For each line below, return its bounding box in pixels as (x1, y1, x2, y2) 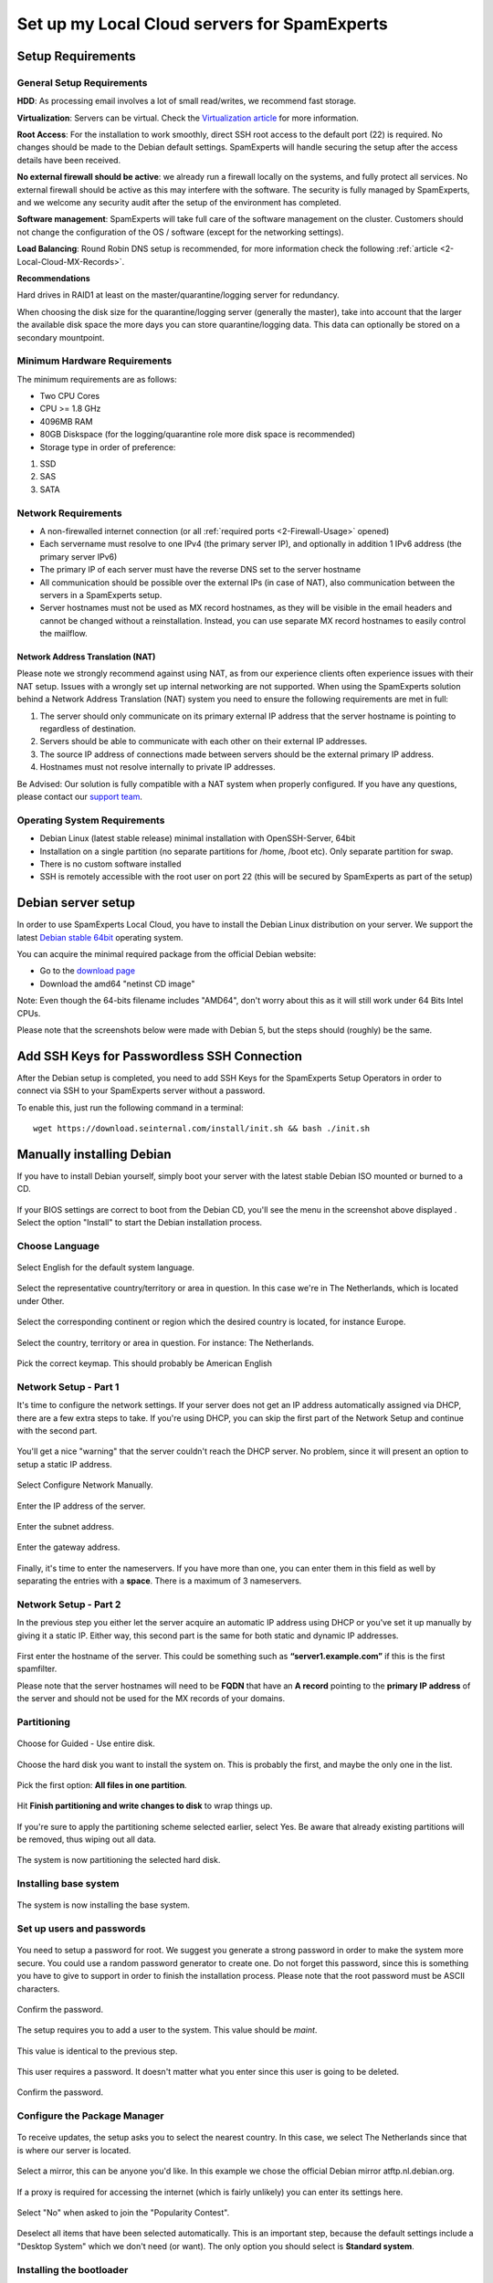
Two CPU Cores (39, 391, 100, 402)
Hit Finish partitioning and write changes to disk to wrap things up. (16, 1800, 273, 1812)
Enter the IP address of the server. (16, 1500, 146, 1511)
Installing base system (16, 1878, 120, 1890)
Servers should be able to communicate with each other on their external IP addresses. (39, 736, 368, 747)
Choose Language (16, 1239, 100, 1252)
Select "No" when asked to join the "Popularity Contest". (16, 2207, 230, 2218)
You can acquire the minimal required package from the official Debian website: (16, 949, 317, 959)
